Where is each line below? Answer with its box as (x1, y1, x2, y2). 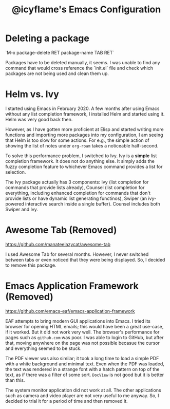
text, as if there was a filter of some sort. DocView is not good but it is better (5, 371, 164, 378)
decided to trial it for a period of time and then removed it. (5, 398, 128, 404)
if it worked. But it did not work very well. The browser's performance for (5, 329, 160, 335)
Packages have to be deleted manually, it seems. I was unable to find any (5, 59, 160, 65)
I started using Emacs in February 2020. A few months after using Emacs (5, 105, 160, 111)
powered (5, 200, 24, 207)
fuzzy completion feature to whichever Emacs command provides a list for (5, 163, 163, 170)
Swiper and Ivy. (5, 206, 39, 212)
